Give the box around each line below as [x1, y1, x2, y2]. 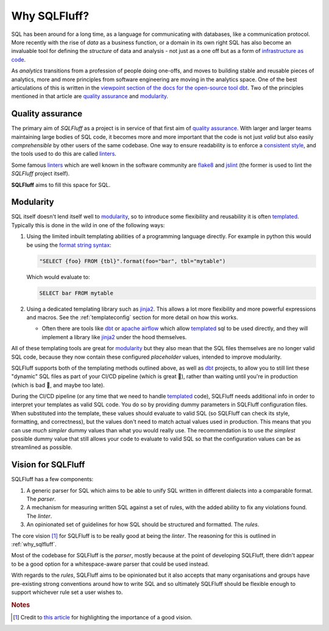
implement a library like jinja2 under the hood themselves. [41, 333, 187, 340]
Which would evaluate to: [26, 273, 90, 280]
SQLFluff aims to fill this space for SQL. [11, 181, 111, 188]
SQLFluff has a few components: [11, 476, 94, 483]
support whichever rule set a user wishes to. [11, 588, 123, 596]
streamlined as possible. [11, 443, 73, 451]
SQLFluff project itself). [11, 170, 70, 177]
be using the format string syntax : [26, 241, 112, 249]
